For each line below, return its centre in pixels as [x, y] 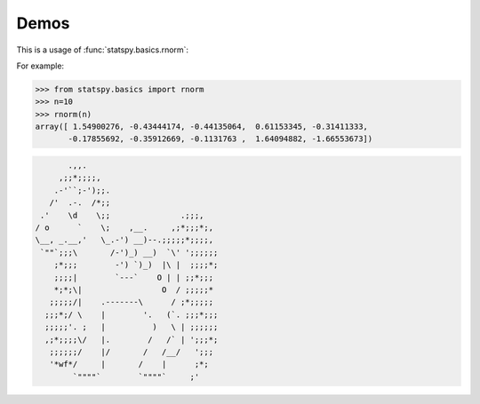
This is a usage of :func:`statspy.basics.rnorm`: [103, 50]
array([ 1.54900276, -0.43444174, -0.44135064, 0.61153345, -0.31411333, [202, 127]
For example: [40, 66]
